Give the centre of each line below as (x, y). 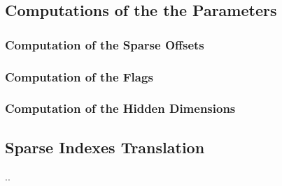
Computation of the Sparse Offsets (105, 44)
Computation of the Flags (79, 76)
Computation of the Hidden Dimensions (120, 108)
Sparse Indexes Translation (105, 147)
